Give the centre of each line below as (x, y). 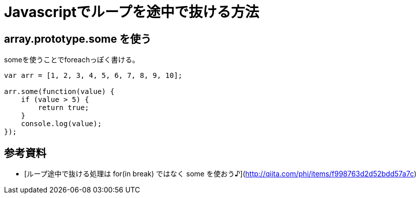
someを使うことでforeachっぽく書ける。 (72, 60)
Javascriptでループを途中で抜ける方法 (132, 12)
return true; (63, 108)
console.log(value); (61, 124)
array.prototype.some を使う (78, 39)
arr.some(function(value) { (59, 92)
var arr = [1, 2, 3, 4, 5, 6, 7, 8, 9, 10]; (93, 76)
